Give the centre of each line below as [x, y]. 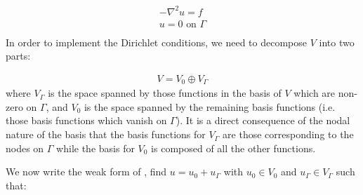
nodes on [25, 148]
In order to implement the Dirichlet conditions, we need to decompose [156, 42]
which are [315, 93]
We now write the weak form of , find [86, 172]
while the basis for [95, 148]
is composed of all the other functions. [233, 148]
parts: [18, 56]
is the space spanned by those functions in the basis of [165, 93]
